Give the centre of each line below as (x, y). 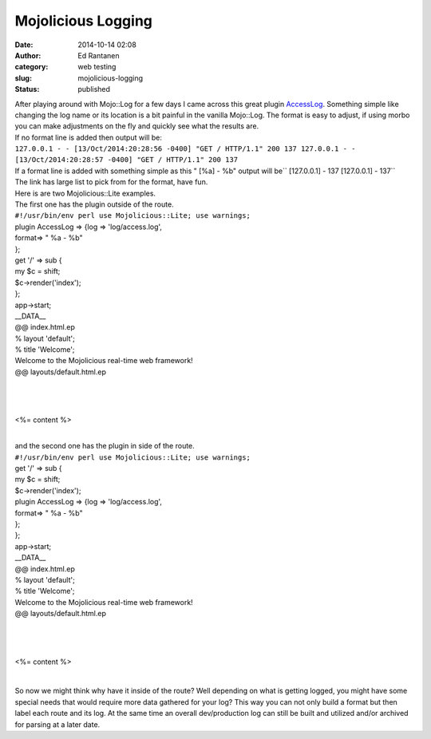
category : (32, 67)
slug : (23, 78)
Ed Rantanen (99, 55)
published (94, 89)
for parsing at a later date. (57, 724)
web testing (97, 67)
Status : (27, 89)
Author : (28, 55)
